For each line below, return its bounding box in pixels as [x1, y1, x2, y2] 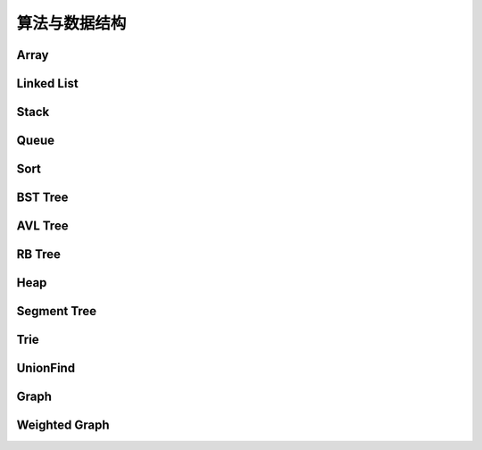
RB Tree [16, 246, 62, 262]
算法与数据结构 [16, 13, 127, 33]
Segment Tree [16, 304, 97, 319]
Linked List [16, 76, 79, 91]
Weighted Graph [16, 418, 111, 433]
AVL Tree [16, 219, 69, 234]
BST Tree [16, 190, 69, 205]
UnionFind [16, 361, 76, 376]
